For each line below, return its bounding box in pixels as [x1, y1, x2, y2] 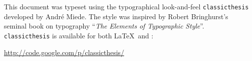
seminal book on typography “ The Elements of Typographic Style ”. [4, 21, 204, 31]
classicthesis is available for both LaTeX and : [4, 30, 154, 40]
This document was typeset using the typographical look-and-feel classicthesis [4, 1, 249, 11]
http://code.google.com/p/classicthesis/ [4, 47, 125, 57]
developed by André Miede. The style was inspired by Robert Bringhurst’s [4, 11, 228, 21]
